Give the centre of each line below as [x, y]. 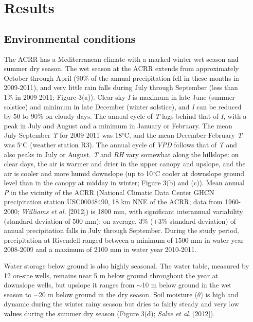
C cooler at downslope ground [200, 173]
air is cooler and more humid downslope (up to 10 [78, 173]
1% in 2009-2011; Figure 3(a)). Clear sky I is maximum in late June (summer [119, 97]
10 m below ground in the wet [187, 285]
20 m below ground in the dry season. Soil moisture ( [118, 294]
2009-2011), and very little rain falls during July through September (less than [121, 87]
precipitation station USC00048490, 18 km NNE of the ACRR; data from [113, 202]
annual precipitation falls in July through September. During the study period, [122, 230]
